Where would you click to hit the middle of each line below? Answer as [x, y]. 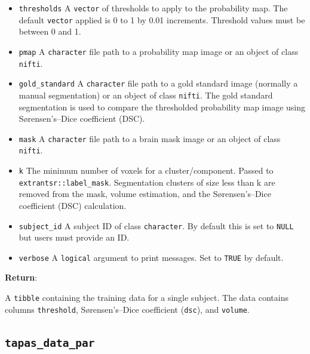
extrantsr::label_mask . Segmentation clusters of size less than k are [147, 182]
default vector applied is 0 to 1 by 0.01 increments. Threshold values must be [162, 19]
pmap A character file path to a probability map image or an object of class [159, 51]
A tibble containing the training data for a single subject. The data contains [147, 298]
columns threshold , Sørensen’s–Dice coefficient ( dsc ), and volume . [127, 309]
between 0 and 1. [50, 31]
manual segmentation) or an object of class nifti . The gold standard [146, 95]
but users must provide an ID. [74, 237]
